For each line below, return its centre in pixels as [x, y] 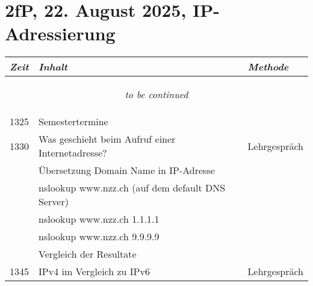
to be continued [156, 95]
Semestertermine [73, 122]
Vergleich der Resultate [88, 254]
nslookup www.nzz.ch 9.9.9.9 [99, 237]
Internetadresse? [73, 153]
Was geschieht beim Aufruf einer [107, 139]
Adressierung [60, 33]
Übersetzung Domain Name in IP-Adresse [127, 170]
